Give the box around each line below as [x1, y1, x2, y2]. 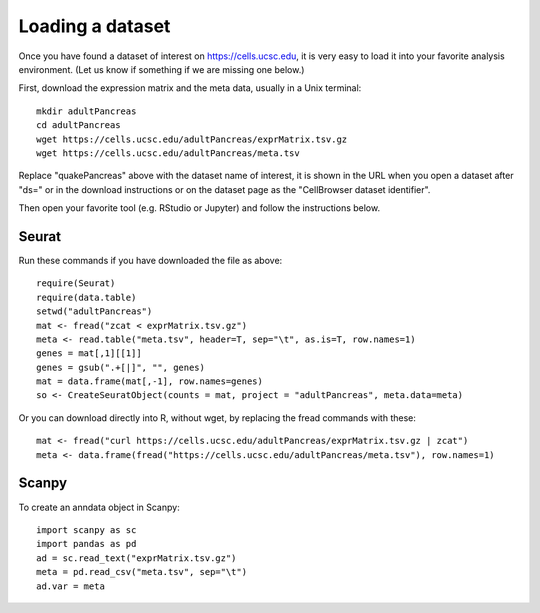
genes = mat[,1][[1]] [36, 348, 142, 359]
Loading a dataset [18, 15, 171, 37]
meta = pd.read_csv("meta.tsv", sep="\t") [36, 566, 248, 578]
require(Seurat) [36, 278, 116, 289]
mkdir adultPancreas [36, 105, 137, 117]
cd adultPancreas [36, 120, 121, 131]
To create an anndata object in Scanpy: [18, 501, 180, 513]
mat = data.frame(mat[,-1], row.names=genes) [36, 376, 264, 387]
